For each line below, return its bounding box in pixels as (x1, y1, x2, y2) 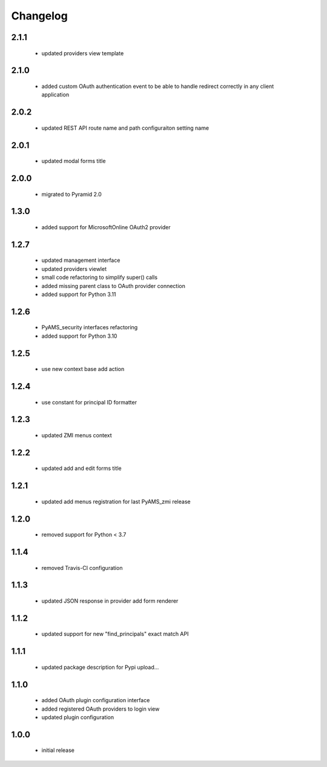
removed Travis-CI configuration (41, 564, 123, 571)
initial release (41, 746, 75, 754)
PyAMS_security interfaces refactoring (41, 324, 138, 331)
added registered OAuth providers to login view (41, 705, 160, 712)
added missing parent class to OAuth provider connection (41, 282, 186, 289)
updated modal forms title (41, 158, 106, 165)
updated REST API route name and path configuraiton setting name (41, 124, 209, 132)
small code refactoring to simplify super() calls (41, 273, 157, 281)
